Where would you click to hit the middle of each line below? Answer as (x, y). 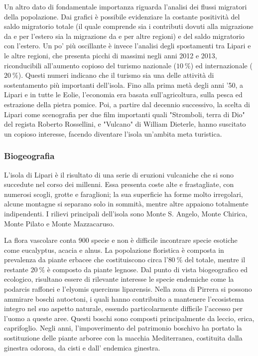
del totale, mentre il (215, 260)
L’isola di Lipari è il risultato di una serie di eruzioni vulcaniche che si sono (119, 174)
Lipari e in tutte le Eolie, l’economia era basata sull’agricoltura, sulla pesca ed (123, 94)
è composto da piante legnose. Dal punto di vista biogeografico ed (147, 269)
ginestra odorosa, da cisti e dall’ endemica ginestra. (82, 347)
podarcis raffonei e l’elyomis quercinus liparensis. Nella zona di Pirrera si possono (128, 289)
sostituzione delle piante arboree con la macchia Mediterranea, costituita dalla (123, 338)
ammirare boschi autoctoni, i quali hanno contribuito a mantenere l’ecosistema (124, 298)
